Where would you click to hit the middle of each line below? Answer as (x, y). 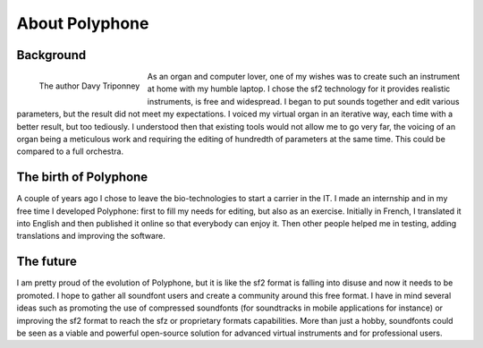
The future (47, 262)
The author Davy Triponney (89, 86)
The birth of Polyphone (82, 178)
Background (51, 55)
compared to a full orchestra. (70, 151)
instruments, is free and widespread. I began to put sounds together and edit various (303, 101)
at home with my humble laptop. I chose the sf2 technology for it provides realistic (299, 89)
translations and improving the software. (91, 236)
